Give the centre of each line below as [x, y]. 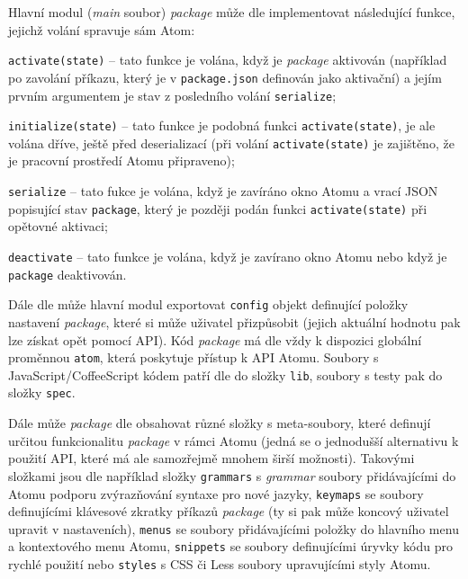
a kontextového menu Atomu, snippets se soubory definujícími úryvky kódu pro [230, 546]
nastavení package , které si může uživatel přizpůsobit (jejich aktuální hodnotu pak [234, 321]
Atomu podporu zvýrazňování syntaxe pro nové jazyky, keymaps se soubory [216, 493]
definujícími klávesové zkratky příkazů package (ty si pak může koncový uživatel [229, 511]
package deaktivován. [67, 274]
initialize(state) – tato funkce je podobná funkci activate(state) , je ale [222, 125]
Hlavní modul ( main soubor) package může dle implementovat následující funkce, [232, 12]
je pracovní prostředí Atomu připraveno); [121, 160]
